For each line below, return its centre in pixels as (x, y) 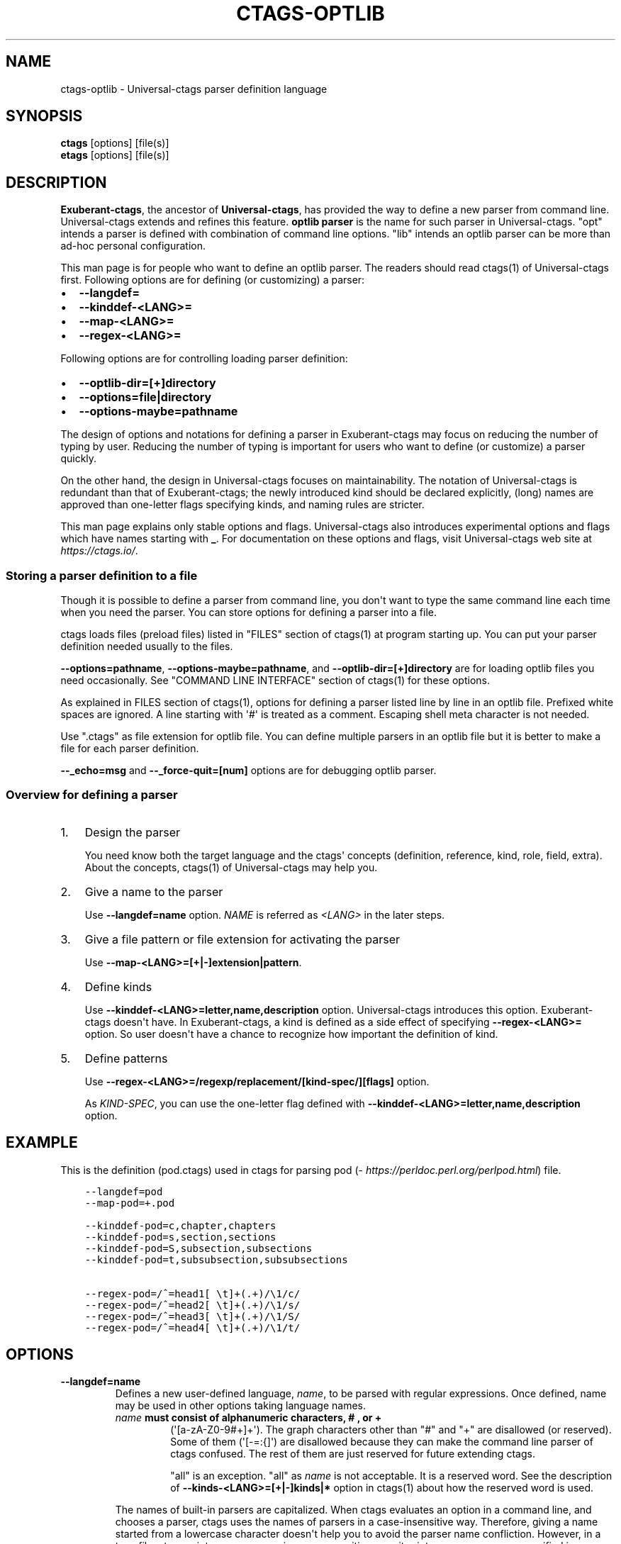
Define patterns (126, 1058)
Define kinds (118, 986)
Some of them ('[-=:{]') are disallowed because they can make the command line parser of (382, 1442)
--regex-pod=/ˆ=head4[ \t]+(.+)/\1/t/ (192, 1327)
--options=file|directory (145, 397)
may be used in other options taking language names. (240, 1406)
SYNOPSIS (44, 116)
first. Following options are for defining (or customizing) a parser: (213, 280)
